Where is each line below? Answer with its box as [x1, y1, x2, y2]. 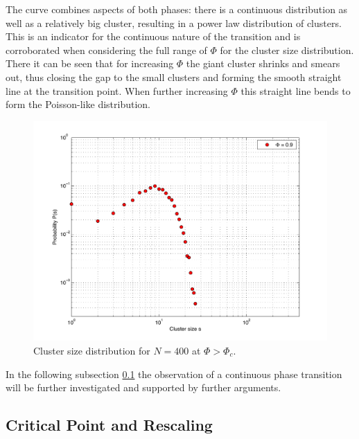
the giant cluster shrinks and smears [186, 56, 340, 71]
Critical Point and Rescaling [6, 414, 213, 436]
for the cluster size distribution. [220, 42, 354, 57]
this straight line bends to [240, 83, 351, 98]
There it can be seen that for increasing [6, 56, 174, 71]
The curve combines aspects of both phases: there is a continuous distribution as [6, 2, 348, 16]
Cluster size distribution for [33, 343, 150, 357]
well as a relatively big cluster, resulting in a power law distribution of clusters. [6, 15, 342, 30]
